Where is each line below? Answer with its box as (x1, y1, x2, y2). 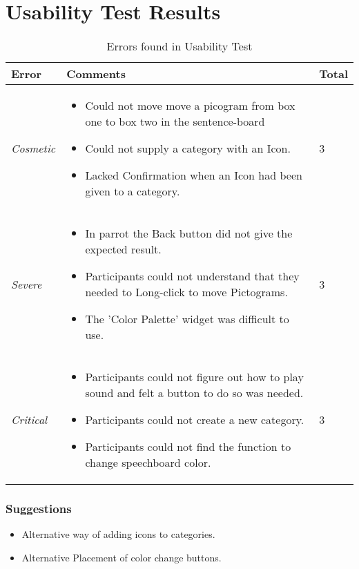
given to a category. (85, 183, 180, 200)
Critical (11, 412, 48, 428)
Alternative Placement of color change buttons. (21, 550, 222, 564)
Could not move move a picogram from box (85, 97, 295, 114)
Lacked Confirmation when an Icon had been (85, 167, 302, 184)
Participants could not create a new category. (85, 412, 304, 428)
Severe (11, 276, 42, 292)
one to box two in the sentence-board (85, 113, 265, 130)
